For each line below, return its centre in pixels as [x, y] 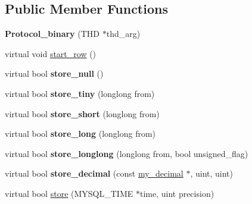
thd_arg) [123, 34]
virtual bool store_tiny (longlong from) [80, 93]
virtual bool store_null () [54, 73]
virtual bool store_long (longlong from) [80, 134]
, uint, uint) [212, 173]
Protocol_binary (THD [52, 34]
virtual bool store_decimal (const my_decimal [94, 173]
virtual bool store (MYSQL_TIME [69, 193]
